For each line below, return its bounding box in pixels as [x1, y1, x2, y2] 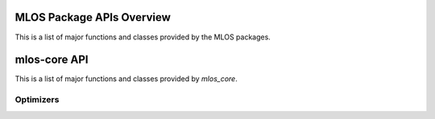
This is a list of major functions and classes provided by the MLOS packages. [14, 32, 271, 42]
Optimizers [14, 94, 60, 105]
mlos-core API [14, 53, 89, 67]
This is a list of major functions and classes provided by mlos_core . [14, 74, 238, 84]
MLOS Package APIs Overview [14, 10, 171, 24]
